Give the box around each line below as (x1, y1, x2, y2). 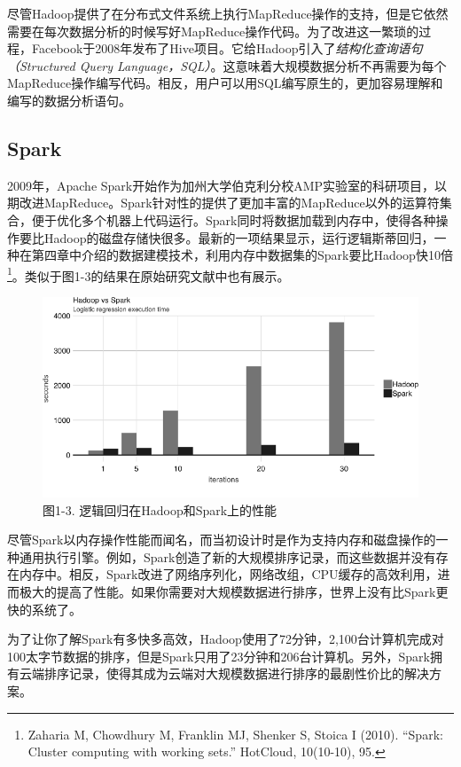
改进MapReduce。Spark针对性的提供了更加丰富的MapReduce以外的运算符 (19, 193, 440, 212)
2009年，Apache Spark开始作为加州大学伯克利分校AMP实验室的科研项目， (7, 176, 435, 194)
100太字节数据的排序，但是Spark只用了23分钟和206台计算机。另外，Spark (7, 646, 430, 665)
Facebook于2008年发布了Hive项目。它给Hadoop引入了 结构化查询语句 (31, 39, 423, 58)
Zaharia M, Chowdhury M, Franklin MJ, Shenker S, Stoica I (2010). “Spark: (27, 724, 443, 743)
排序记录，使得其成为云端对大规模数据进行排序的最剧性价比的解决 (43, 664, 429, 683)
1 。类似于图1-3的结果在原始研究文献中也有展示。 (7, 263, 290, 285)
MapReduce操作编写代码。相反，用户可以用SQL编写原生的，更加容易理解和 (7, 74, 443, 92)
